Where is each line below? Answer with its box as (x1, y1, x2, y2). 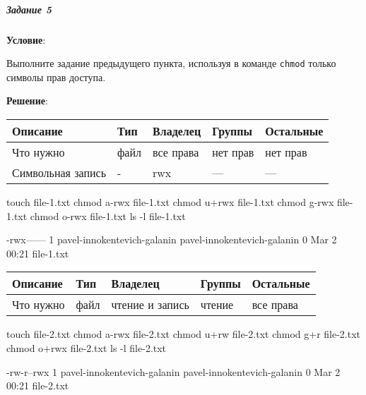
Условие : (6, 32, 46, 47)
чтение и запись (111, 296, 189, 313)
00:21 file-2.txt (6, 378, 69, 393)
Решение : (6, 93, 48, 108)
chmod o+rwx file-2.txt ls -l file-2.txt (6, 340, 167, 355)
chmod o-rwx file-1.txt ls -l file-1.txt (30, 208, 186, 223)
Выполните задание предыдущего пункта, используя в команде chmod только (6, 56, 336, 71)
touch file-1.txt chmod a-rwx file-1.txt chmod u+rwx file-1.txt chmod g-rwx (6, 195, 334, 209)
